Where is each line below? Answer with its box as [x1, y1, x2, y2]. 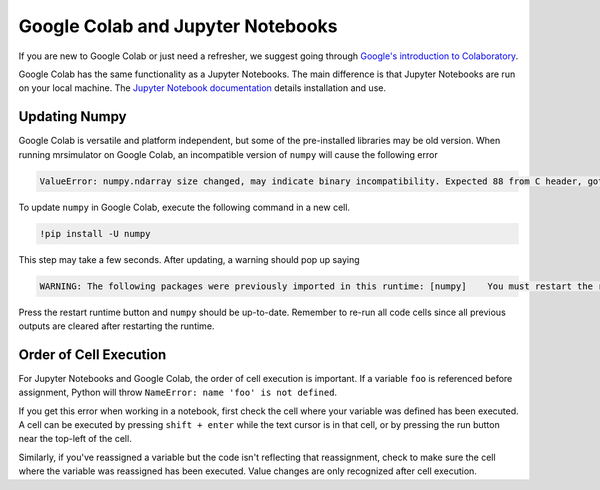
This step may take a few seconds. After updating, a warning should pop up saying [18, 253, 360, 265]
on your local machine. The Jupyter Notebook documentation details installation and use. [18, 82, 387, 94]
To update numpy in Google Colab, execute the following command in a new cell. [18, 201, 350, 213]
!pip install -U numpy [39, 228, 151, 239]
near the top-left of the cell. [18, 433, 132, 445]
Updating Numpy [18, 108, 127, 125]
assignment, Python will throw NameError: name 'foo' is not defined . [18, 386, 338, 399]
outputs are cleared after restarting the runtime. [18, 320, 215, 332]
